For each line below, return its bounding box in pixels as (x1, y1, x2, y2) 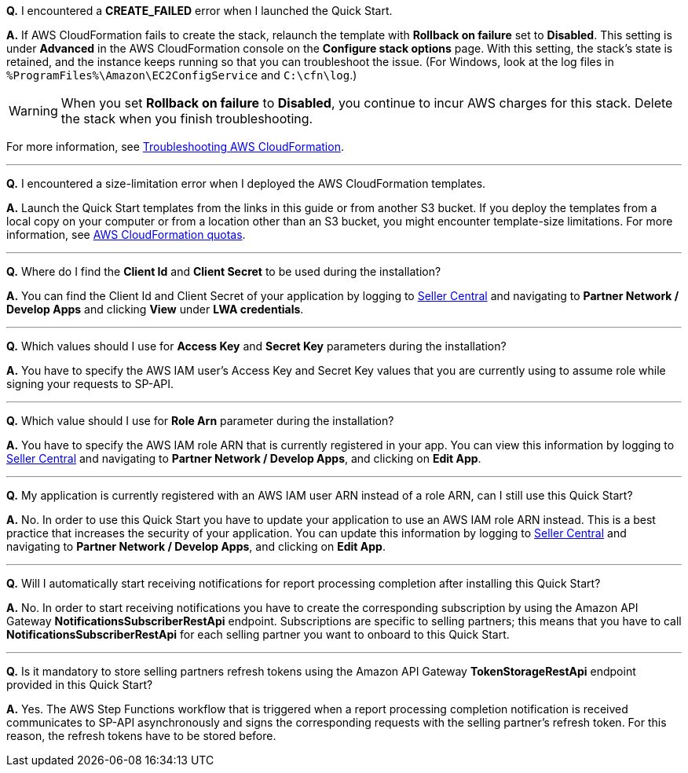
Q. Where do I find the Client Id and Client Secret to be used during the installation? (6, 265, 441, 278)
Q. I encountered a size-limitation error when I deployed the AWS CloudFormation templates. (6, 177, 486, 190)
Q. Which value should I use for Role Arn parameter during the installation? (6, 414, 394, 427)
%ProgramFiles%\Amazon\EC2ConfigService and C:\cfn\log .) (6, 68, 357, 82)
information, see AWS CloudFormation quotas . (6, 228, 246, 241)
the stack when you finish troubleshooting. (60, 111, 313, 126)
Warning (9, 103, 58, 119)
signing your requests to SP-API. (6, 377, 174, 390)
